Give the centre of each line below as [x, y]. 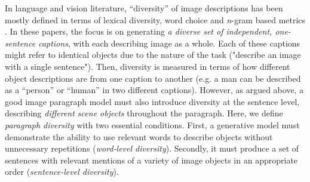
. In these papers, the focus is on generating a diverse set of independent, [139, 31]
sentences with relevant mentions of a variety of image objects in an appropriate [151, 160]
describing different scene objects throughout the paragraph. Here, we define [144, 113]
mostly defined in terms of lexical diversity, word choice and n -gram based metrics [155, 19]
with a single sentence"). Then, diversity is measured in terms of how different [148, 66]
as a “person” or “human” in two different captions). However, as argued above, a [154, 90]
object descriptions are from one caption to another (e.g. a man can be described [153, 78]
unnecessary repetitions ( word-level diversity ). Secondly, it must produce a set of [152, 148]
